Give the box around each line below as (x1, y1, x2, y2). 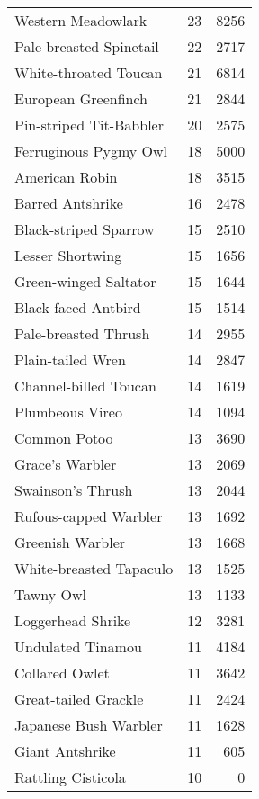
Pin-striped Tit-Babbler (14, 114, 164, 135)
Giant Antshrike (14, 741, 116, 761)
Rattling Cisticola (14, 767, 126, 787)
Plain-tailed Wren (14, 349, 126, 370)
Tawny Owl (14, 584, 87, 605)
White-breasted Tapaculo (14, 558, 174, 579)
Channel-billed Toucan (14, 375, 156, 396)
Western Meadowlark (14, 10, 147, 31)
